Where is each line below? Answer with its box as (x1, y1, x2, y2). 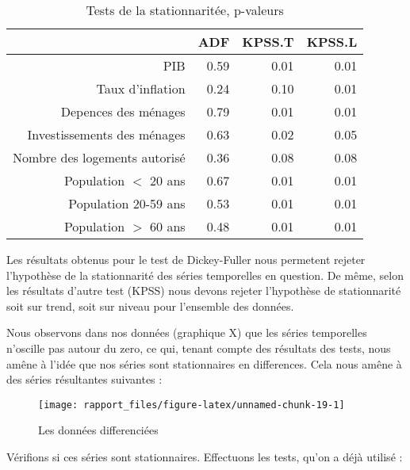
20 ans (150, 171, 186, 189)
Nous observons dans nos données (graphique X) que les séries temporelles (6, 324, 367, 341)
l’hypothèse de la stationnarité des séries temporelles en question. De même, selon (6, 266, 404, 283)
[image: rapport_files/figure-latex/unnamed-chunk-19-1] (38, 399, 345, 411)
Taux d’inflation (96, 79, 186, 97)
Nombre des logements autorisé (13, 148, 186, 166)
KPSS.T (242, 32, 294, 51)
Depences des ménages (60, 102, 186, 120)
